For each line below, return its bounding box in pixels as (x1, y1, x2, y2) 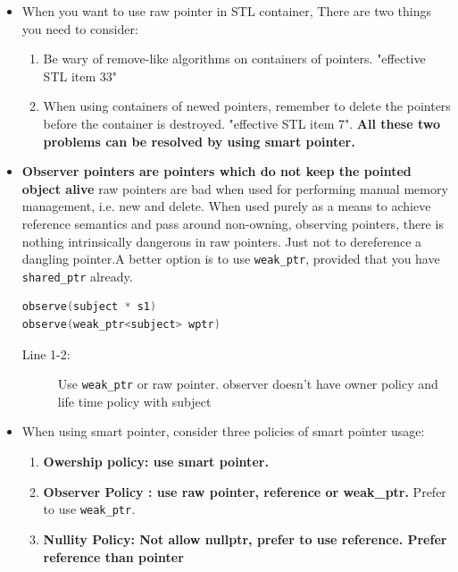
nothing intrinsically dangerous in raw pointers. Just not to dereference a (21, 231, 422, 250)
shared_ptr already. (21, 266, 133, 285)
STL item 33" (43, 66, 118, 85)
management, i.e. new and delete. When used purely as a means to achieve (21, 197, 431, 215)
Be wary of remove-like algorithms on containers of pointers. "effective (43, 49, 426, 68)
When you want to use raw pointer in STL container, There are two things (21, 2, 432, 20)
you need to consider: (21, 19, 138, 38)
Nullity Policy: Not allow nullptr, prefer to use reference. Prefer (43, 529, 447, 548)
